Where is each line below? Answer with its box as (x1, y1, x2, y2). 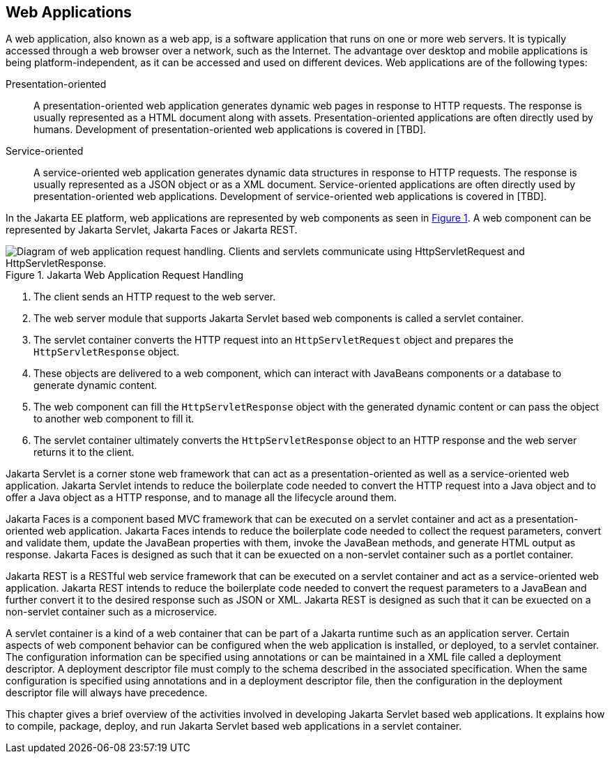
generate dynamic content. (33, 379, 158, 392)
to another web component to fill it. (33, 413, 195, 425)
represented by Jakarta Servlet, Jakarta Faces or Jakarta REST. (6, 224, 298, 236)
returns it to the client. (33, 446, 135, 459)
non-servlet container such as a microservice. (6, 606, 218, 618)
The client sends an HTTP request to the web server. (33, 291, 276, 303)
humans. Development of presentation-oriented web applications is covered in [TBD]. (33, 123, 427, 136)
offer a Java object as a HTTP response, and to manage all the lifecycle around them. (6, 491, 397, 504)
